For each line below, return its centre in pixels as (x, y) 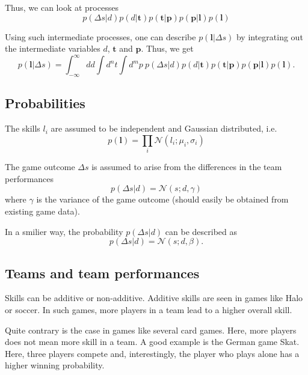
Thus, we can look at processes (62, 7)
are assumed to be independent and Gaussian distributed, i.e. (164, 128)
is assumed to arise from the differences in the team (187, 167)
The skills (23, 128)
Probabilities (45, 103)
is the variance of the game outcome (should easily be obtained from (162, 199)
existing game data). (42, 211)
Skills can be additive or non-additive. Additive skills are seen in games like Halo (154, 298)
